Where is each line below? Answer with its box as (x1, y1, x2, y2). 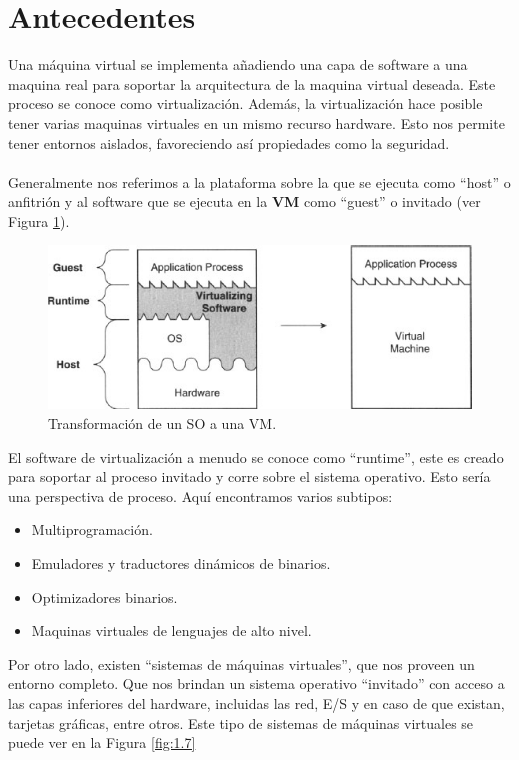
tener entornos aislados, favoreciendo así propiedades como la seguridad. (8, 132, 450, 153)
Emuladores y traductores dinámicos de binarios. (31, 552, 331, 573)
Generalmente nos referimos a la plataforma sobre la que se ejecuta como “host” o (8, 171, 511, 192)
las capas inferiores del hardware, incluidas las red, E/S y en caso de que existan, (8, 692, 505, 713)
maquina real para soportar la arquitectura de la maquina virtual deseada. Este (8, 73, 496, 94)
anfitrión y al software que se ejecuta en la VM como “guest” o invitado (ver (8, 191, 481, 212)
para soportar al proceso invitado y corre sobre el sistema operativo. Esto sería (8, 466, 491, 487)
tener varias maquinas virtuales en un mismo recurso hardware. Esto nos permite (8, 112, 505, 133)
